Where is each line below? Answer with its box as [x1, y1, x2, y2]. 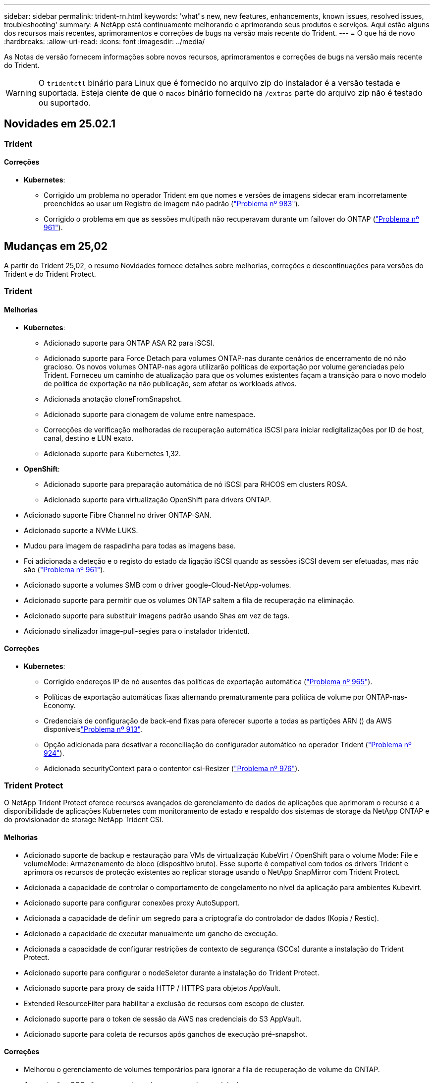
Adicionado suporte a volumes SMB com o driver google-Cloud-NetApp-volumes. [24, 580, 291, 589]
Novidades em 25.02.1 [4, 118, 116, 130]
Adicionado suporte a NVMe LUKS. [24, 526, 138, 535]
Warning [5, 88, 37, 98]
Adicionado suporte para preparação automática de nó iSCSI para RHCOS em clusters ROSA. [44, 480, 348, 488]
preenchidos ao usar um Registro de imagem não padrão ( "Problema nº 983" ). [44, 199, 300, 208]
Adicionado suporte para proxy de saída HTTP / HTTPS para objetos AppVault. [24, 983, 280, 992]
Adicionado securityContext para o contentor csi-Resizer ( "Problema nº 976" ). [44, 764, 300, 773]
